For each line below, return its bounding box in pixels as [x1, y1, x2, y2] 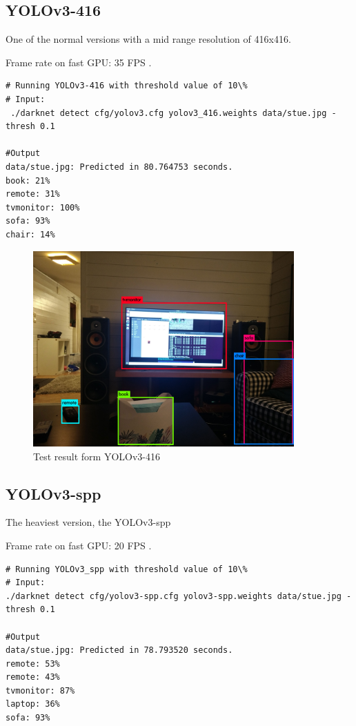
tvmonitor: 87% [6, 685, 75, 696]
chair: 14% [6, 229, 55, 239]
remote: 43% [6, 672, 60, 683]
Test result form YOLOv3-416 [33, 449, 160, 463]
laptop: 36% [6, 699, 60, 709]
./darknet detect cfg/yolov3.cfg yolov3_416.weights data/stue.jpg [10, 108, 327, 118]
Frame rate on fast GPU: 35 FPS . [6, 55, 152, 69]
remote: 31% [6, 189, 60, 199]
